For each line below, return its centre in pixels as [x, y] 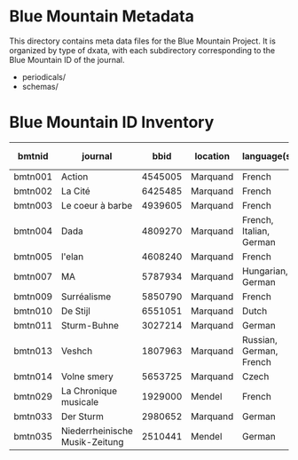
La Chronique [89, 391]
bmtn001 [33, 177]
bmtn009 [33, 297]
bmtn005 [33, 257]
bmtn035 [33, 436]
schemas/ [40, 86]
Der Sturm [82, 416]
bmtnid [33, 155]
